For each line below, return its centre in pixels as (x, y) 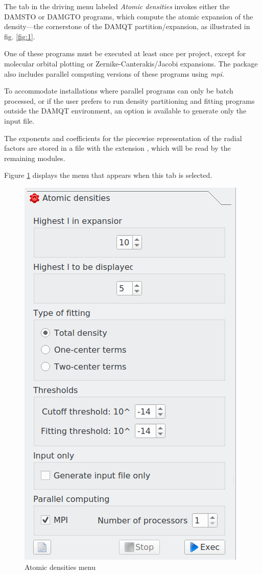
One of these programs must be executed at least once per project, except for (125, 53)
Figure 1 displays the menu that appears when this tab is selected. (108, 175)
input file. (19, 120)
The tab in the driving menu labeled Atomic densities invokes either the (117, 6)
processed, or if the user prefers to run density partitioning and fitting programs (129, 100)
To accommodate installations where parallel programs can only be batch (119, 91)
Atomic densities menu (60, 567)
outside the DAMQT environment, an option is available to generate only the (125, 111)
